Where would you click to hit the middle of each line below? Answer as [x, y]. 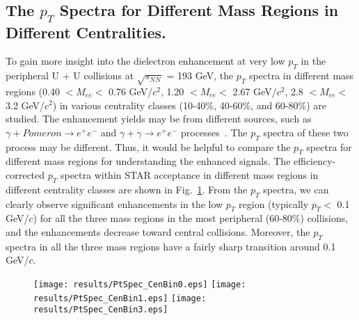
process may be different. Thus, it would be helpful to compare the [148, 146]
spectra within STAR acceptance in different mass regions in [189, 174]
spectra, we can [296, 189]
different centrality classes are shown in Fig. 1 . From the [127, 189]
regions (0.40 [33, 91]
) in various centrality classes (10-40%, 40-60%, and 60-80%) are [190, 105]
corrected [25, 174]
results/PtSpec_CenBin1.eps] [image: [120, 298]
